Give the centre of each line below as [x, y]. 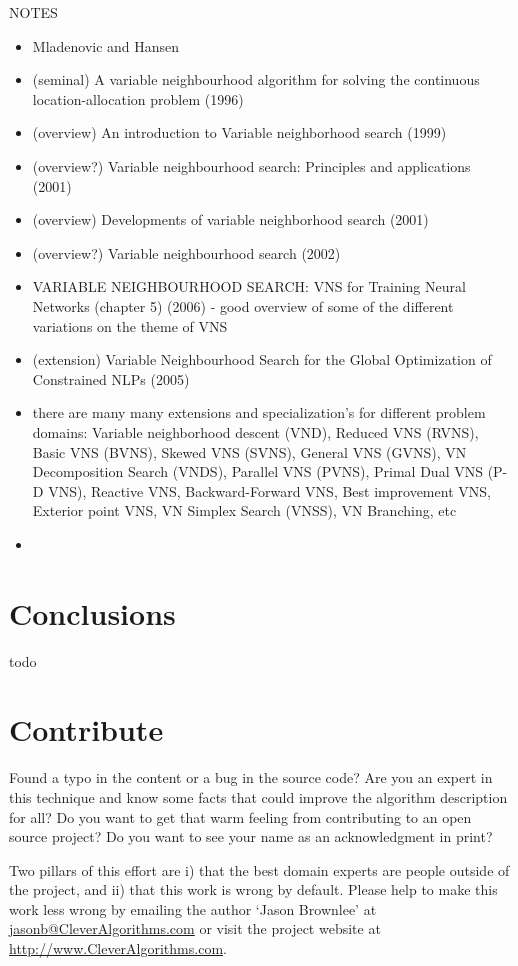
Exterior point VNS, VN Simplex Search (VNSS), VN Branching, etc [244, 510]
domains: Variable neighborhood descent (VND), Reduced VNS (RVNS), [255, 431]
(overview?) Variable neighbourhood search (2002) [186, 252]
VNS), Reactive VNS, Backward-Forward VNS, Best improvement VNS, [269, 490]
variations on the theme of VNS [130, 325]
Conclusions [92, 612]
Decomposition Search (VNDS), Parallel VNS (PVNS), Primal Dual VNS [257, 471]
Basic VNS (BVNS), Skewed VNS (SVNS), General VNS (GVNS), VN [249, 451]
